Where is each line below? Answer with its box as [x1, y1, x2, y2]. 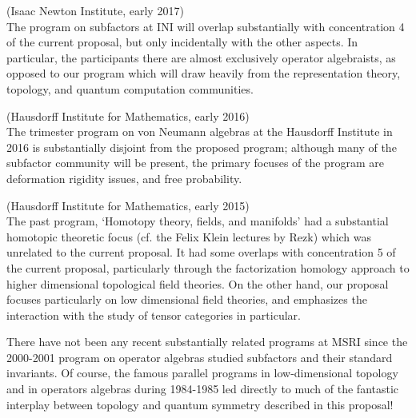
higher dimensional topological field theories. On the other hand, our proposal [6, 275, 389, 292]
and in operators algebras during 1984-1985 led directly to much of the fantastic [6, 380, 399, 397]
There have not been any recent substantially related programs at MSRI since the [6, 333, 408, 350]
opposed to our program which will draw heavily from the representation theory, [6, 65, 401, 82]
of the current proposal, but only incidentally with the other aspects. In [6, 34, 358, 50]
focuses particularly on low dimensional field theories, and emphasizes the [6, 291, 367, 308]
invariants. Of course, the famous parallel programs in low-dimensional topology [6, 364, 398, 381]
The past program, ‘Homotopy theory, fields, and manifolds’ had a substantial [6, 213, 389, 229]
